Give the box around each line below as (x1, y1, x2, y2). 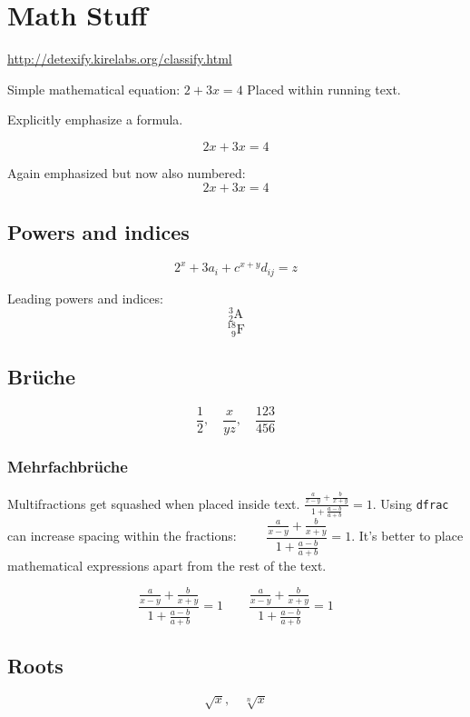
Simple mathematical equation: (7, 79, 181, 98)
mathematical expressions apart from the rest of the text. (7, 555, 327, 574)
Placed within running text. (247, 79, 401, 98)
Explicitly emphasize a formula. (7, 110, 183, 129)
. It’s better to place (351, 526, 464, 545)
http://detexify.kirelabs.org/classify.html (7, 49, 232, 68)
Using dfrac (380, 493, 449, 513)
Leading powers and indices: (7, 288, 163, 307)
